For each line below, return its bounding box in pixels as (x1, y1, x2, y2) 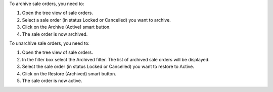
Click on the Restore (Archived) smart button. (22, 70, 116, 76)
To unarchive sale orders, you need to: (9, 40, 89, 46)
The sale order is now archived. (22, 31, 88, 37)
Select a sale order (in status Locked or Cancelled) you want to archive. (22, 17, 171, 23)
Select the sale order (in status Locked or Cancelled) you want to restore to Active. (22, 63, 194, 70)
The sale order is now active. (22, 77, 82, 83)
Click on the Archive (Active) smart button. (22, 24, 111, 30)
